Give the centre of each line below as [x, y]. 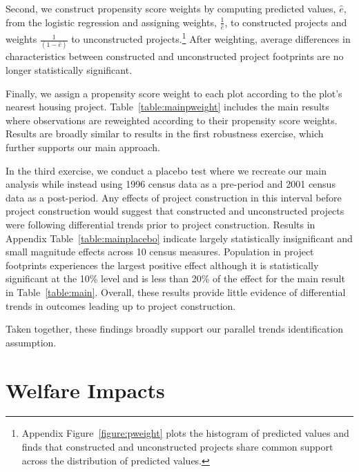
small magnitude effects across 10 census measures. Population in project [160, 252]
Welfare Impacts [85, 390]
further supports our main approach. [83, 147]
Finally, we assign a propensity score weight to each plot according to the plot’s [174, 93]
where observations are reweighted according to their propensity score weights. [172, 120]
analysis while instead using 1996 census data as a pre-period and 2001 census [171, 184]
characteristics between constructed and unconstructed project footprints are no [175, 56]
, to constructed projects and [286, 22]
